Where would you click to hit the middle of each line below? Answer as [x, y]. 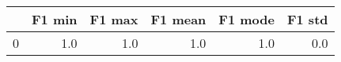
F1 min [55, 19]
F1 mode [246, 19]
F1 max [114, 19]
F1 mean [178, 19]
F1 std [307, 19]
